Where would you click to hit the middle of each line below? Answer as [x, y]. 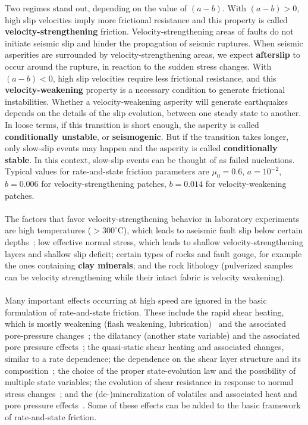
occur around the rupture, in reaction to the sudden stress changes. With [138, 66]
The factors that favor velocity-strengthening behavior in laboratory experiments [152, 218]
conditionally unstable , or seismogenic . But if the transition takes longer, [147, 136]
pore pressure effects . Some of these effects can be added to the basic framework [153, 405]
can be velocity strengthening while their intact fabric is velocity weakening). [145, 276]
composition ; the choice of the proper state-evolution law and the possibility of [150, 370]
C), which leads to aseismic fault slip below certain [210, 230]
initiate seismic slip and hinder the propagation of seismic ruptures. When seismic [154, 43]
